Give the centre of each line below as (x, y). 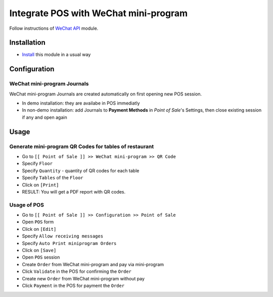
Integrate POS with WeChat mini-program (99, 13)
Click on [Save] (39, 250)
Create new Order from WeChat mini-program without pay (83, 278)
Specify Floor (37, 164)
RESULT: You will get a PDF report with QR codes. (74, 191)
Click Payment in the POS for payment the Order (73, 285)
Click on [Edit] (39, 229)
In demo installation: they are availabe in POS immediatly (81, 103)
